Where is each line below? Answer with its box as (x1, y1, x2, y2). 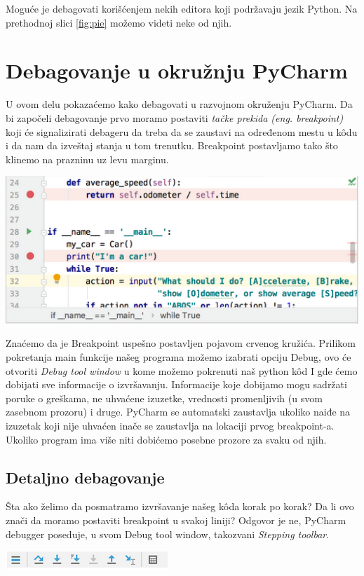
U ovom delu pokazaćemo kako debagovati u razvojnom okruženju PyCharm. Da (6, 97, 353, 111)
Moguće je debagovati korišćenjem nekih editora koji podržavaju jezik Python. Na (6, 1, 358, 15)
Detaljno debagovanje (6, 466, 165, 488)
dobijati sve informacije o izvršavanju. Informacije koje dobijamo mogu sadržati (6, 377, 347, 392)
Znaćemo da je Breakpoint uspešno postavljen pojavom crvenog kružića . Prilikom (6, 336, 356, 350)
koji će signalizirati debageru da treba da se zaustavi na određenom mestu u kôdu (6, 124, 358, 139)
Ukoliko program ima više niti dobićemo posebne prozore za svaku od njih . (6, 432, 327, 446)
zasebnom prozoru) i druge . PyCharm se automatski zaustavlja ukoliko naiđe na (6, 404, 351, 419)
